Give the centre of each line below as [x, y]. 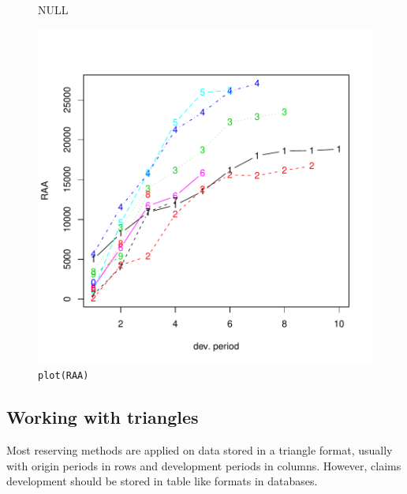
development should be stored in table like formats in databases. [162, 481]
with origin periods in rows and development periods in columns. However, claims [204, 465]
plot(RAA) [63, 376]
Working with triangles [103, 417]
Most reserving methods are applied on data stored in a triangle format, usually [200, 450]
